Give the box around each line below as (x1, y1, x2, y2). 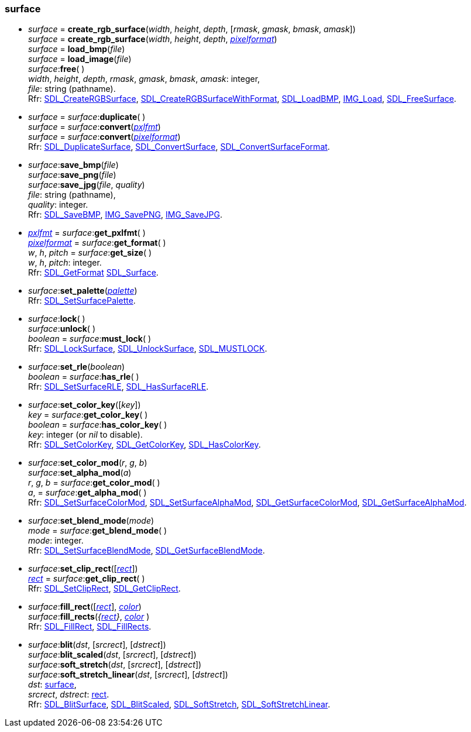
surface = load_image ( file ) (28, 54, 132, 64)
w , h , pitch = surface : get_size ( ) (28, 248, 152, 258)
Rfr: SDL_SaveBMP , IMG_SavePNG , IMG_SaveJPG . (28, 209, 223, 220)
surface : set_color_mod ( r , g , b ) (28, 458, 147, 468)
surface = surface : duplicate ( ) (28, 112, 146, 122)
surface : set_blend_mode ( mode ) (28, 516, 154, 526)
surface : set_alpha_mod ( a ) (28, 468, 132, 478)
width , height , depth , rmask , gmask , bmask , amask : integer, (28, 74, 260, 84)
